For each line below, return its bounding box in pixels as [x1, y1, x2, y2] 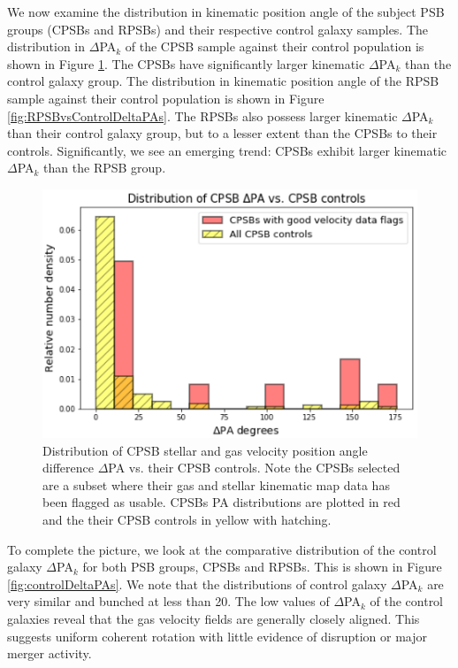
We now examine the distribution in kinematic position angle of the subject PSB [7, 3, 445, 20]
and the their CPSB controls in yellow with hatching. [42, 511, 332, 529]
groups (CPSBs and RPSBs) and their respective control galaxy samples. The [7, 19, 429, 38]
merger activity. [7, 644, 92, 663]
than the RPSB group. [43, 158, 166, 177]
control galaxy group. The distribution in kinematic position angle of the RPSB [7, 72, 439, 90]
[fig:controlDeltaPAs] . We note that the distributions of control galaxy [7, 574, 387, 593]
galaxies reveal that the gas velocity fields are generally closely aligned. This [7, 609, 420, 627]
